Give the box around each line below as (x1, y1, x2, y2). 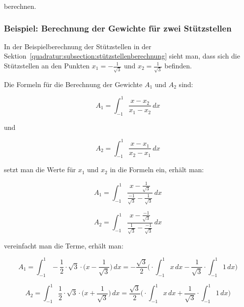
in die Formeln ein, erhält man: (110, 164, 204, 175)
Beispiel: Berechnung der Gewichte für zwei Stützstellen (4, 22, 232, 34)
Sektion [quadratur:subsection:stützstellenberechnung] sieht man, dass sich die (4, 51, 240, 61)
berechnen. (4, 1, 36, 11)
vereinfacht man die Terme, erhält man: (4, 240, 123, 250)
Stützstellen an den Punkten (4, 61, 90, 70)
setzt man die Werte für (4, 164, 76, 175)
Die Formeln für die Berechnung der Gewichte (4, 79, 143, 89)
